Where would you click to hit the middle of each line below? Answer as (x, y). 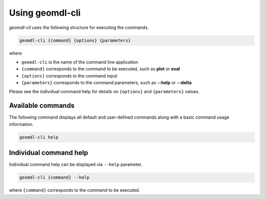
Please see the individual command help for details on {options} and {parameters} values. (104, 92)
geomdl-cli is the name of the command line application (80, 62)
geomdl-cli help (39, 137)
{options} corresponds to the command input (69, 75)
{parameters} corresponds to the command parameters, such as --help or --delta (106, 83)
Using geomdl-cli (45, 13)
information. (21, 124)
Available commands (42, 106)
